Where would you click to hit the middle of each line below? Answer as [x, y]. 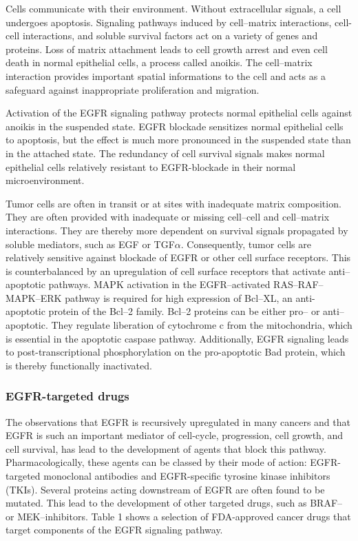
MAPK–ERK [34, 297]
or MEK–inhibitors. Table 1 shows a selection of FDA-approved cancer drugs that [178, 516]
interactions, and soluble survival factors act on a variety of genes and [170, 35]
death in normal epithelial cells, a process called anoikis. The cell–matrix [159, 62]
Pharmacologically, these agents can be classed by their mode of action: [156, 462]
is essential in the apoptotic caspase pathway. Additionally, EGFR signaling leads [177, 338]
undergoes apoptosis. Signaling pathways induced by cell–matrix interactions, [169, 22]
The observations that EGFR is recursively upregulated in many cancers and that [178, 421]
